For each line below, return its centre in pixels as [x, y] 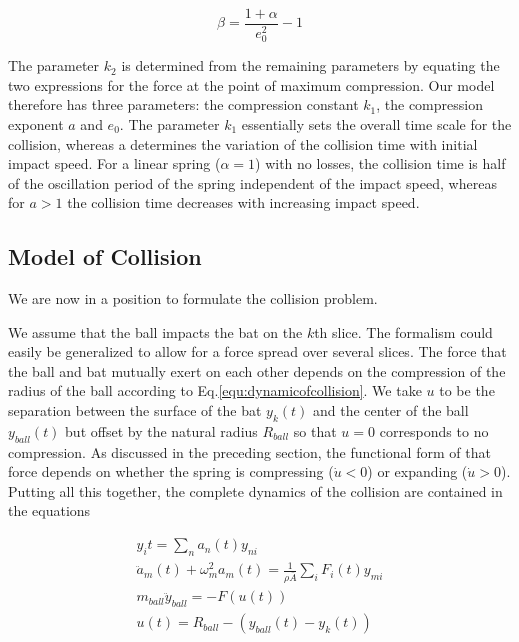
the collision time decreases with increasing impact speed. [243, 202]
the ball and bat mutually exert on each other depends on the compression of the [257, 370]
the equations [49, 510]
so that [315, 430]
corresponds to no [434, 430]
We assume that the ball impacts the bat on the [155, 331]
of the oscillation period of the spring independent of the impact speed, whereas [252, 182]
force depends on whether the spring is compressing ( [171, 471]
